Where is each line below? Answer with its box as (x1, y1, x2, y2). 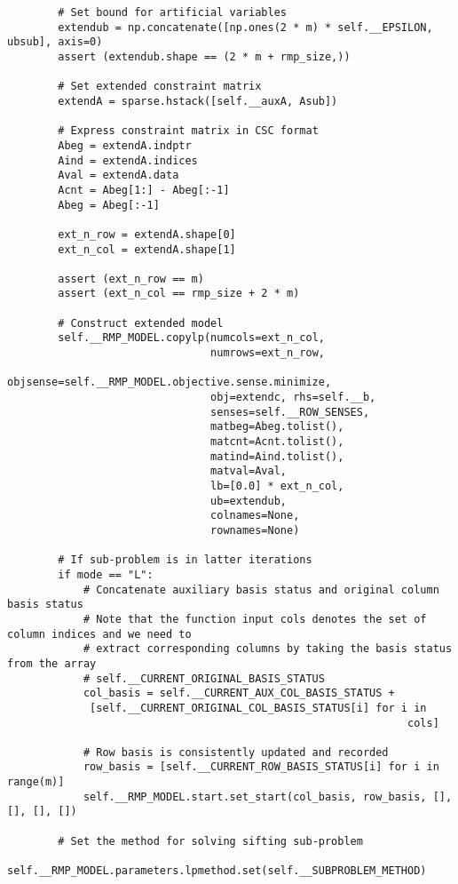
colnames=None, (210, 509, 300, 522)
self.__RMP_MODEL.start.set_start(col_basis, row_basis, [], (83, 790, 453, 803)
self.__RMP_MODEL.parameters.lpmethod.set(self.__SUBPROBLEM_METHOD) (7, 864, 427, 878)
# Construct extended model (58, 316, 224, 330)
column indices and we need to (7, 627, 192, 641)
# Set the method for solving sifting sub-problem (58, 834, 363, 848)
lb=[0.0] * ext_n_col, (210, 480, 344, 492)
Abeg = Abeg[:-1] (58, 198, 160, 211)
